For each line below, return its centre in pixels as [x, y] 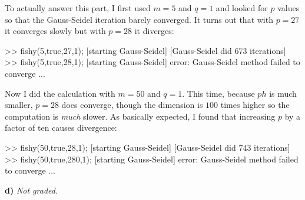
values [289, 8]
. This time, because [218, 93]
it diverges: [154, 31]
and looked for [242, 8]
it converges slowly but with [55, 31]
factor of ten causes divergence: [61, 128]
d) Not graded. [32, 190]
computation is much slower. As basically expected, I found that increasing [140, 116]
